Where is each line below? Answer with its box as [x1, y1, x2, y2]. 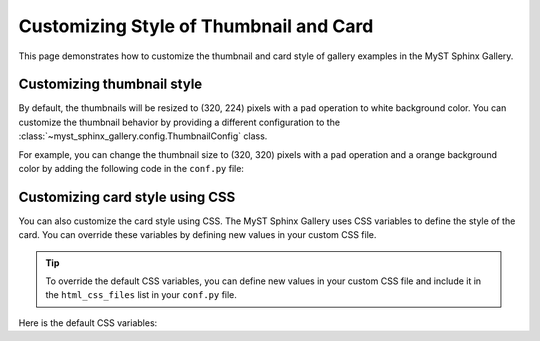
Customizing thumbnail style [18, 76, 203, 93]
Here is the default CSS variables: [18, 316, 158, 329]
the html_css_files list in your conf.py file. [45, 289, 237, 301]
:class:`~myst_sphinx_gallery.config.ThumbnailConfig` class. [18, 130, 268, 142]
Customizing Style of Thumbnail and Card [18, 15, 374, 37]
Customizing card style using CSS [18, 188, 236, 205]
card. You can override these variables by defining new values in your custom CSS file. [18, 229, 377, 241]
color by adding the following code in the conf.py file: [18, 163, 245, 175]
